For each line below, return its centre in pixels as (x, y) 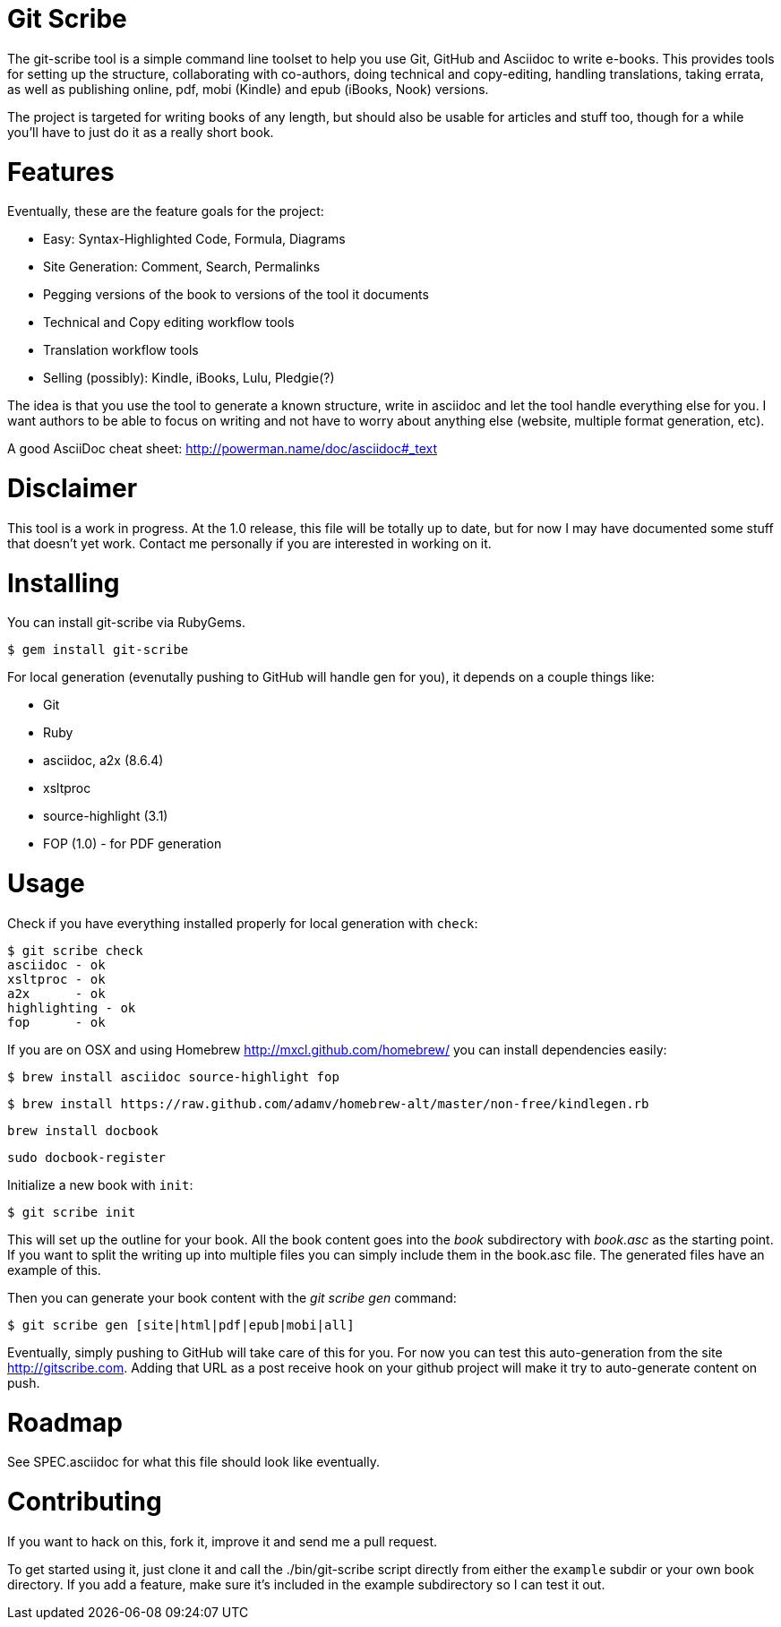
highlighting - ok (72, 1007)
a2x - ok (56, 993)
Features (61, 172)
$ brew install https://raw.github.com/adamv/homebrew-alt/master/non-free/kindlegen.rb (328, 1103)
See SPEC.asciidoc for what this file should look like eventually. (193, 1462)
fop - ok (56, 1022)
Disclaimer (73, 488)
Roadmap (65, 1422)
